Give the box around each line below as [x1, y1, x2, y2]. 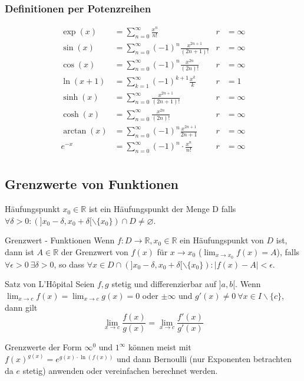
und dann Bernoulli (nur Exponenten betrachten [117, 353, 292, 365]
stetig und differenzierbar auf [111, 278, 216, 290]
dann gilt [5, 301, 38, 313]
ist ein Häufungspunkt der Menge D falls [88, 203, 236, 215]
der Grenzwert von [61, 245, 128, 258]
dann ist [5, 245, 34, 258]
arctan [63, 127, 87, 136]
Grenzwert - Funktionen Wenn [5, 234, 115, 246]
